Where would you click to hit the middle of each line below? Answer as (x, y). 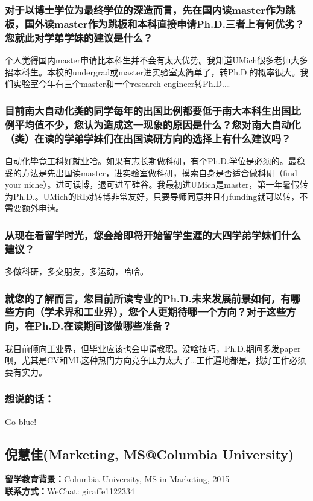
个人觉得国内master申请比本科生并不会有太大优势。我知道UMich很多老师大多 (156, 60)
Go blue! (21, 421)
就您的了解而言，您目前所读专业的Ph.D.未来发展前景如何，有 (148, 298)
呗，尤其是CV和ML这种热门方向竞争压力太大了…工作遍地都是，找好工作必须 (156, 360)
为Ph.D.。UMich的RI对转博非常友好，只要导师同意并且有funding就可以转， (152, 196)
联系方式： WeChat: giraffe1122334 (70, 491)
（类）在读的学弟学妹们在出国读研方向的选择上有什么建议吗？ (148, 138)
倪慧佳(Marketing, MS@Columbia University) (150, 454)
